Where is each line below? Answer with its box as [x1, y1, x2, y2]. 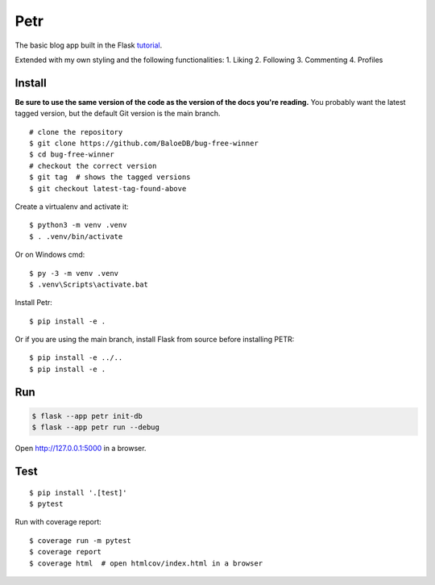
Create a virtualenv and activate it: [14, 202, 129, 211]
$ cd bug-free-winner [29, 150, 114, 159]
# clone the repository [29, 127, 123, 136]
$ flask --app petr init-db [31, 412, 143, 420]
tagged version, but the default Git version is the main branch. [14, 109, 221, 119]
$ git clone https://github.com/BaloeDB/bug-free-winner [29, 139, 259, 148]
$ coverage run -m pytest [29, 536, 132, 545]
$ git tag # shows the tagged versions [29, 173, 191, 182]
